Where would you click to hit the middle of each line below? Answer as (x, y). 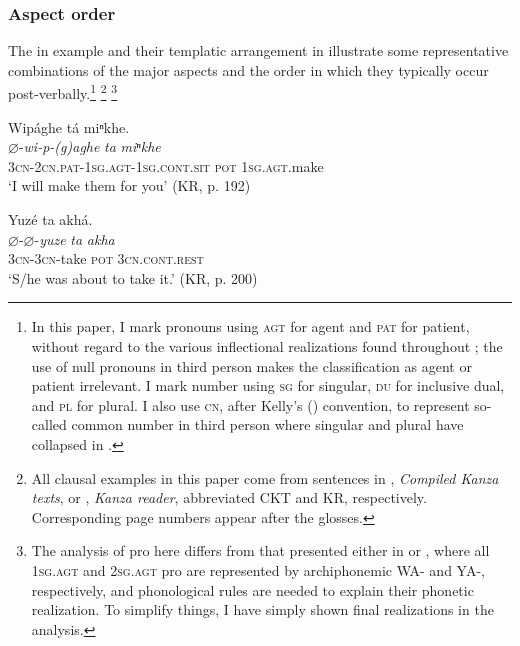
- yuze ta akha (74, 238)
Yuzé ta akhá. (50, 219)
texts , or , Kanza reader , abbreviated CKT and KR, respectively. (229, 497)
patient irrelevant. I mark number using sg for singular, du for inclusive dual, (268, 385)
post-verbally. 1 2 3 (63, 92)
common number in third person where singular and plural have (267, 424)
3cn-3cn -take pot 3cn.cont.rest (106, 258)
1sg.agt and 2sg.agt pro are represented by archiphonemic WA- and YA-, (258, 569)
